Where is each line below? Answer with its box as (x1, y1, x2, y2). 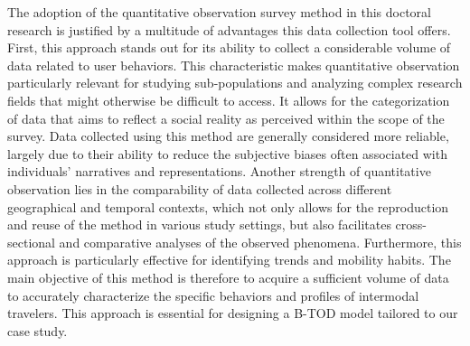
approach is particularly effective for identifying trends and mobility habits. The (7, 250, 451, 269)
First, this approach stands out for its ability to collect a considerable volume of (7, 38, 451, 57)
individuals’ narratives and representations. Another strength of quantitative (7, 162, 431, 181)
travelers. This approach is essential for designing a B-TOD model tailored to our (7, 304, 458, 323)
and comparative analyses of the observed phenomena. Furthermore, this (59, 232, 462, 251)
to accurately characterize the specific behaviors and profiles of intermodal (7, 285, 419, 304)
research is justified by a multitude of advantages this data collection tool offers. (7, 20, 451, 39)
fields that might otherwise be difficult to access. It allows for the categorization (7, 90, 450, 109)
